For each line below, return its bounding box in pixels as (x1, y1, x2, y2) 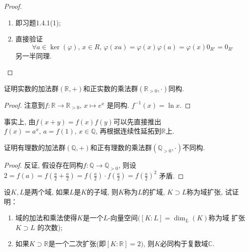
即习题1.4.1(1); (15, 17, 61, 27)
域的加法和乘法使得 (15, 213, 77, 223)
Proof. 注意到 (4, 99, 45, 110)
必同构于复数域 (160, 238, 208, 249)
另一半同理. (15, 50, 52, 60)
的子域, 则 (86, 187, 119, 197)
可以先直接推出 (113, 116, 162, 126)
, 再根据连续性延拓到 (95, 126, 162, 136)
